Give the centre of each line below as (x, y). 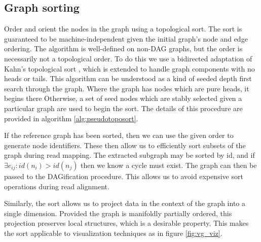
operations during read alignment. (57, 186)
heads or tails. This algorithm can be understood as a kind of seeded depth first (128, 78)
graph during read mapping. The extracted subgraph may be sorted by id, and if (129, 155)
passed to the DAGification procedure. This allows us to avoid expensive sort (124, 176)
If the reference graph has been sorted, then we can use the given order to (119, 135)
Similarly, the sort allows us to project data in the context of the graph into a (125, 203)
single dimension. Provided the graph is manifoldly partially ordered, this (118, 213)
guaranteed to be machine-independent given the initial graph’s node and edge (126, 38)
